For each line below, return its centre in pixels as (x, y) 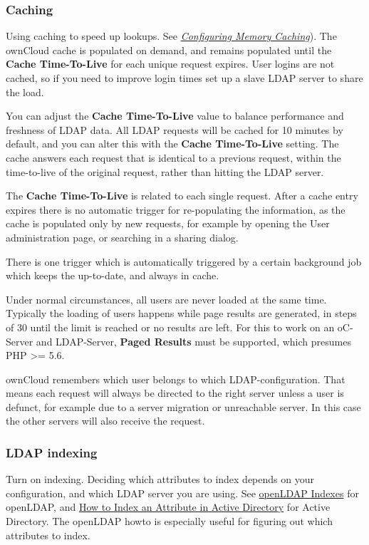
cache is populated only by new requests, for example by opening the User (168, 223)
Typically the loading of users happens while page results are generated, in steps (181, 313)
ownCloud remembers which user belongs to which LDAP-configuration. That (176, 379)
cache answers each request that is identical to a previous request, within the (173, 157)
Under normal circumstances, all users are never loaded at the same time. (166, 299)
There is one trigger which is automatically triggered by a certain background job (184, 261)
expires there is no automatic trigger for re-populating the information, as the (176, 209)
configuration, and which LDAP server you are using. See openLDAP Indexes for (182, 493)
